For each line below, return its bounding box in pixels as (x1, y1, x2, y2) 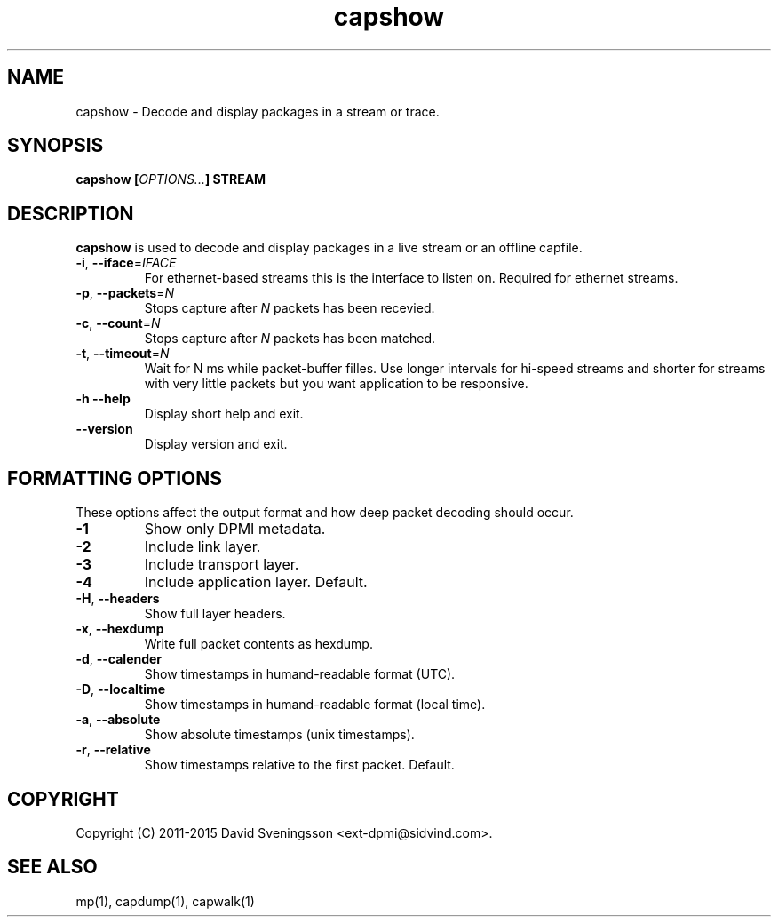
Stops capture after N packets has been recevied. (144, 300, 435, 316)
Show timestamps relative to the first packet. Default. (144, 757, 455, 773)
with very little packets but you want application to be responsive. (144, 376, 528, 392)
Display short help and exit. (144, 406, 304, 422)
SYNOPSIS (7, 134, 104, 157)
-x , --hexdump (75, 621, 164, 637)
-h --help (75, 391, 131, 407)
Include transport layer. (144, 555, 299, 574)
